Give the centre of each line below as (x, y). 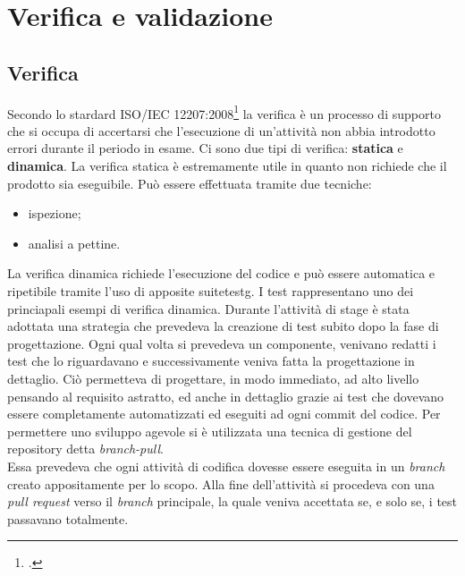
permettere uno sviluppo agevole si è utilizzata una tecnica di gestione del (210, 431)
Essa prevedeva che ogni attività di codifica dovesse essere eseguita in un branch (226, 466)
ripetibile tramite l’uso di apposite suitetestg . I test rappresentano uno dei (211, 290)
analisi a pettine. (74, 243)
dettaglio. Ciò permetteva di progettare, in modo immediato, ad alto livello (213, 378)
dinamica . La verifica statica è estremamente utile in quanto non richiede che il (227, 166)
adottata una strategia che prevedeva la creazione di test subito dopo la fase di (223, 326)
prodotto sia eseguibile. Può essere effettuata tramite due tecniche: (190, 183)
